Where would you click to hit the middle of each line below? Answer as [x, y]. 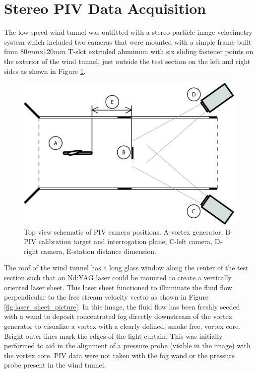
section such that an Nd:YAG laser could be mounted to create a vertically [118, 278]
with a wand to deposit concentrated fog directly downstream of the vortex [118, 316]
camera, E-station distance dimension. [98, 251]
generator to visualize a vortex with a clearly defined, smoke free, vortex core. [122, 326]
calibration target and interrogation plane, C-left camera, [125, 241]
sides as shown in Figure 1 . [45, 71]
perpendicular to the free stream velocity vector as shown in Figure [106, 297]
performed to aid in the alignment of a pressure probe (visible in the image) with [127, 345]
